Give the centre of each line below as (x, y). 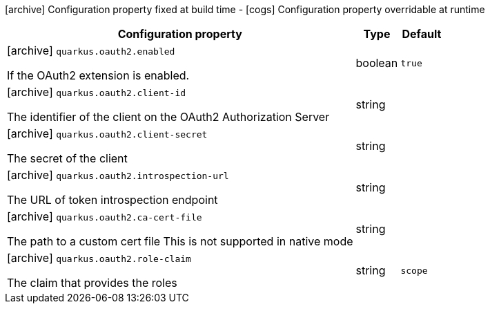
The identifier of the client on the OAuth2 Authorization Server (168, 117)
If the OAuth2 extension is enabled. (98, 75)
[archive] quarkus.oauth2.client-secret (107, 133)
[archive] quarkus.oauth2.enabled (91, 50)
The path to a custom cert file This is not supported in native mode (180, 241)
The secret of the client (67, 158)
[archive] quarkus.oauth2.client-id (97, 92)
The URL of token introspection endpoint (112, 200)
